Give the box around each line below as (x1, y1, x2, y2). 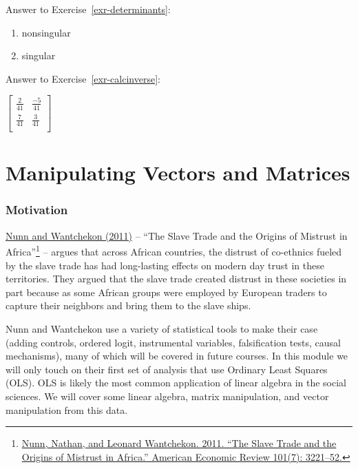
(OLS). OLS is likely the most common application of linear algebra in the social (6, 375, 346, 390)
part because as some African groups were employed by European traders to (6, 284, 327, 299)
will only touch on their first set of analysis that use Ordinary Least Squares (6, 362, 328, 376)
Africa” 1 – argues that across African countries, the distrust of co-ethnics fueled (6, 242, 342, 258)
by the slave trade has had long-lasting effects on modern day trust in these (6, 258, 324, 272)
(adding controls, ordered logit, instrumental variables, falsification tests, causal (6, 335, 341, 349)
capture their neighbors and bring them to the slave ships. (6, 298, 251, 313)
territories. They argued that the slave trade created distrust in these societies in (6, 271, 347, 286)
